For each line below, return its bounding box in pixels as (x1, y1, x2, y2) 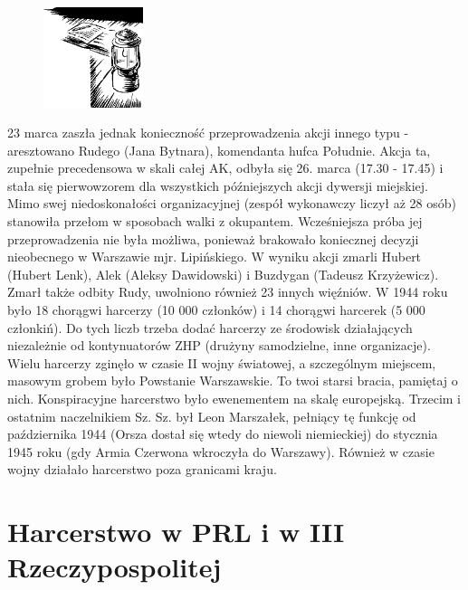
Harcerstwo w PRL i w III (7, 513, 345, 550)
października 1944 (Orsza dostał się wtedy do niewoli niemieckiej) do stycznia (7, 424, 438, 443)
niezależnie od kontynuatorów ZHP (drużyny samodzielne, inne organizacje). (7, 336, 431, 355)
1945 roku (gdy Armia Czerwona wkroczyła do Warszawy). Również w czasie (7, 442, 435, 461)
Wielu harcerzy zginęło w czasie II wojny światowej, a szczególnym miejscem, (7, 353, 436, 372)
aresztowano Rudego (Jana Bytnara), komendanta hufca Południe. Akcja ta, (7, 140, 431, 159)
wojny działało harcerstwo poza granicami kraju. (7, 460, 277, 479)
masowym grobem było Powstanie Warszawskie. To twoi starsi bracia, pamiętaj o (7, 371, 458, 390)
